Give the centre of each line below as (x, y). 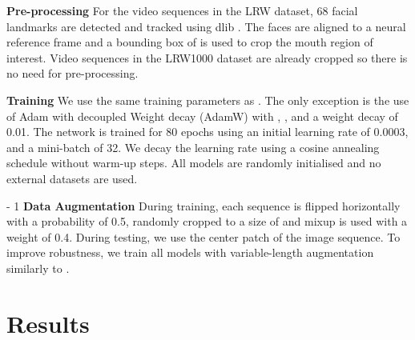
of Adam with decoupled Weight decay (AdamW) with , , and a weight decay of (202, 116)
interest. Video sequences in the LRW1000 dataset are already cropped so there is (207, 57)
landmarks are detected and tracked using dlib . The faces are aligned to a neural (206, 26)
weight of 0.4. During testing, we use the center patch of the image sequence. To (203, 236)
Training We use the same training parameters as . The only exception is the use (208, 100)
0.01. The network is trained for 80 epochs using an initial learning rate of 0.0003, (207, 132)
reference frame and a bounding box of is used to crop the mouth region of (190, 42)
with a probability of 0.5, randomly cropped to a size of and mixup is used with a (207, 221)
